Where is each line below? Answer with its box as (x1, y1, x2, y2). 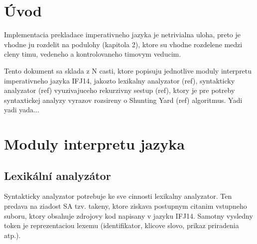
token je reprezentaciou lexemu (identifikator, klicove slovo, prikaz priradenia (4, 220, 239, 231)
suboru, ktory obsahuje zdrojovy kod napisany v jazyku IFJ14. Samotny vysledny (4, 210, 253, 221)
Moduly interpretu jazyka (4, 134, 185, 154)
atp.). (4, 230, 21, 240)
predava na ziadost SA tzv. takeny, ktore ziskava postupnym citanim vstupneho (4, 201, 247, 211)
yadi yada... (4, 104, 39, 115)
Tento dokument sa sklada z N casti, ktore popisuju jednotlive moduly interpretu (4, 65, 252, 76)
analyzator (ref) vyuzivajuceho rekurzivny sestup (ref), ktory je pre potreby (4, 85, 235, 95)
